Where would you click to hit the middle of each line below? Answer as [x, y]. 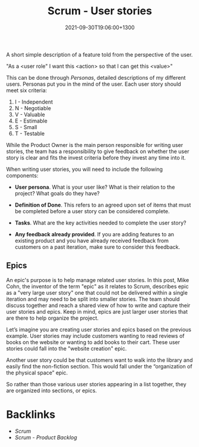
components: [22, 175]
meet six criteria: [27, 90]
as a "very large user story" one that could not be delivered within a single [97, 292]
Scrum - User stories [100, 11]
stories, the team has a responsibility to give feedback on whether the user [98, 151]
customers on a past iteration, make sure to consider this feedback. [97, 247]
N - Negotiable [33, 108]
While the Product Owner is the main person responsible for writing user [95, 145]
